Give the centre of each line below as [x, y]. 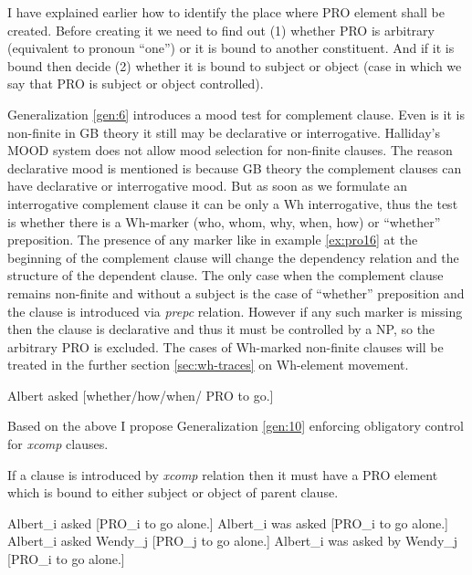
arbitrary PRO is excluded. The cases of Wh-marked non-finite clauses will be [226, 346]
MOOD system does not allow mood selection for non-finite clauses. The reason [230, 150]
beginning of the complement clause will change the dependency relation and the [233, 257]
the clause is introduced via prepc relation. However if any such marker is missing [235, 311]
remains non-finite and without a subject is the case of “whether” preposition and [236, 293]
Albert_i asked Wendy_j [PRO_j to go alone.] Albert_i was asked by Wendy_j [233, 541]
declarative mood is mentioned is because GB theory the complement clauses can [235, 167]
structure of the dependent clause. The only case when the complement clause [226, 275]
